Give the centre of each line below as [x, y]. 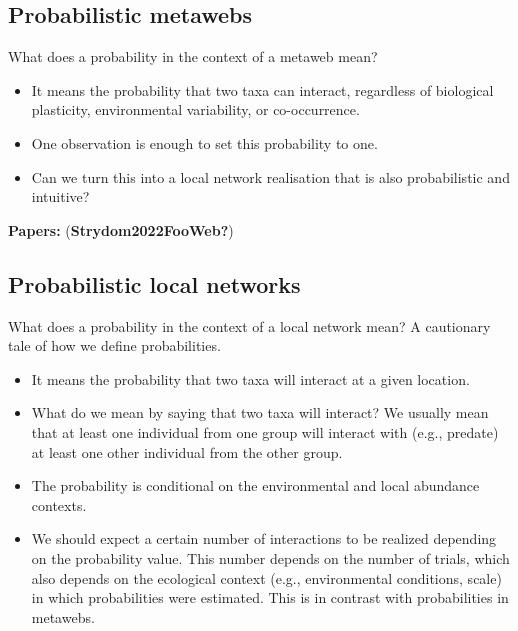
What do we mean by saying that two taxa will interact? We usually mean [260, 412]
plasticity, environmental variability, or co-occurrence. [195, 109]
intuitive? [60, 196]
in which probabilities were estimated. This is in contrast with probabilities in [270, 597]
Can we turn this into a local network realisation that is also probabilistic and [270, 176]
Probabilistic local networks [154, 283]
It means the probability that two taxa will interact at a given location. [250, 378]
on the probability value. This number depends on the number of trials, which [270, 557]
